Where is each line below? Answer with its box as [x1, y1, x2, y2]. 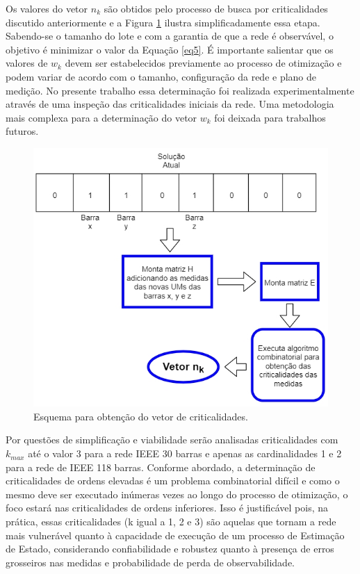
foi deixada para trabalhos [214, 110, 326, 124]
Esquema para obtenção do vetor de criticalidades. [33, 409, 248, 423]
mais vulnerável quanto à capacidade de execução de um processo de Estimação [6, 527, 345, 542]
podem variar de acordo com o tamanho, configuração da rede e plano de [6, 69, 317, 83]
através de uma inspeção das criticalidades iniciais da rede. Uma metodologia [6, 97, 334, 111]
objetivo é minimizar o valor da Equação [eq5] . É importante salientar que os [6, 42, 334, 56]
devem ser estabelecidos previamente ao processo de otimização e [65, 56, 342, 70]
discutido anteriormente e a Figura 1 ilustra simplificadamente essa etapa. [6, 15, 320, 29]
